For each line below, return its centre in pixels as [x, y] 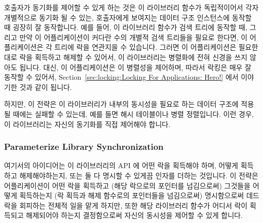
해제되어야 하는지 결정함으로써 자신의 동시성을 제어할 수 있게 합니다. [134, 215]
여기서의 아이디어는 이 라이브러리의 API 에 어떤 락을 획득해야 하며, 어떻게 [121, 165]
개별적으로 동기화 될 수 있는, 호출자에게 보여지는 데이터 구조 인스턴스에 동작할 [128, 17]
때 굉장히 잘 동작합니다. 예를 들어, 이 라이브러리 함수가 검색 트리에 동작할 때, [126, 27]
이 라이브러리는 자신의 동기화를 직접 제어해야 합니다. [87, 124]
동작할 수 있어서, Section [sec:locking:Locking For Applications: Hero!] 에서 [121, 77]
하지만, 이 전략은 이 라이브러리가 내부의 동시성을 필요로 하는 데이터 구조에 [121, 104]
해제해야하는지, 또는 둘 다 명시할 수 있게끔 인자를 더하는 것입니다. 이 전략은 [139, 175]
